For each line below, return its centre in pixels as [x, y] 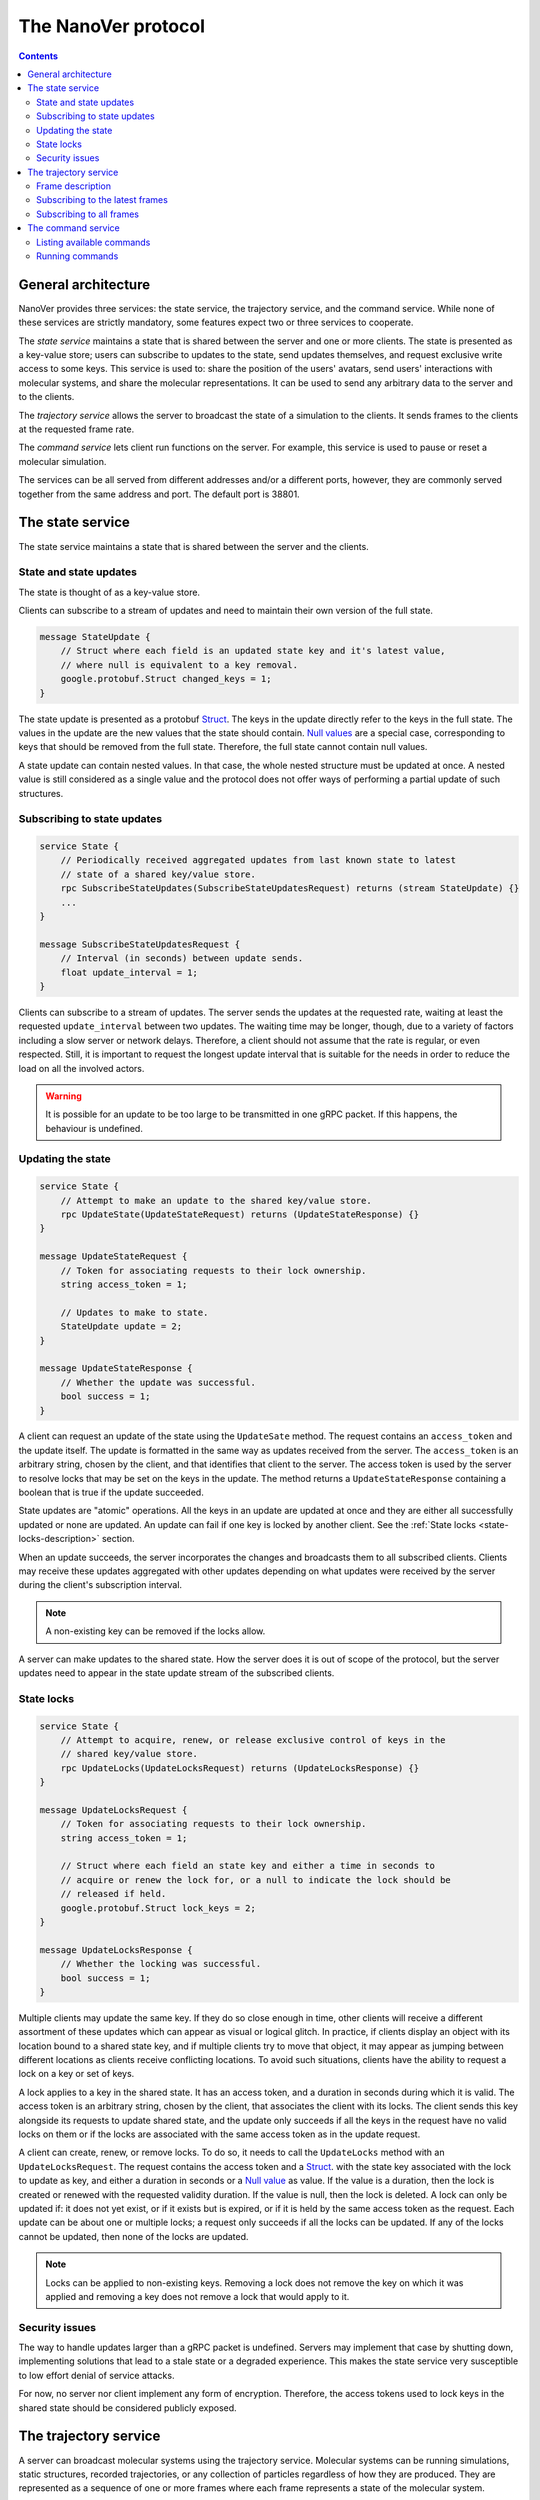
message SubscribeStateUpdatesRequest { [139, 944]
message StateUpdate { [95, 637]
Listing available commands [93, 242]
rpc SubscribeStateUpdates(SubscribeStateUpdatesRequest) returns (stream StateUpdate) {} [290, 888]
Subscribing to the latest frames [102, 200]
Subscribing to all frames [88, 214]
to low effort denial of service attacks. [96, 2375]
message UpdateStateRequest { [113, 1256]
